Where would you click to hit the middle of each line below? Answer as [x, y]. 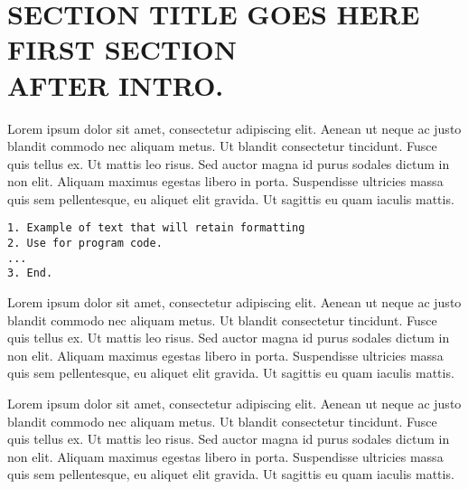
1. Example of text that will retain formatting [156, 228]
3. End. [30, 273]
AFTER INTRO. [116, 85]
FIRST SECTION [122, 49]
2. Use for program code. [85, 244]
